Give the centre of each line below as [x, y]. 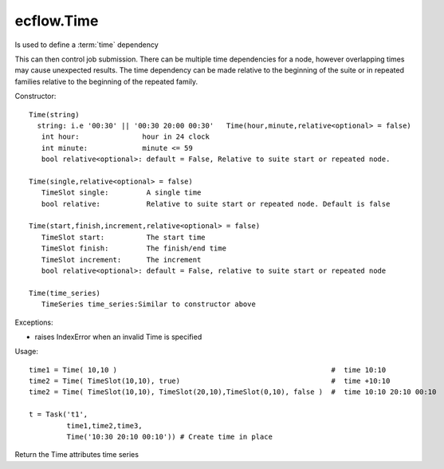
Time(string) [54, 114]
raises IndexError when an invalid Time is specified [118, 337]
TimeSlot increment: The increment [121, 260]
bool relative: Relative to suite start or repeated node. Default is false [216, 204]
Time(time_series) [65, 293]
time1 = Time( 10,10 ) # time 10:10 [208, 370]
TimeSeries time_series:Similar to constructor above [149, 304]
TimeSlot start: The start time [124, 237]
